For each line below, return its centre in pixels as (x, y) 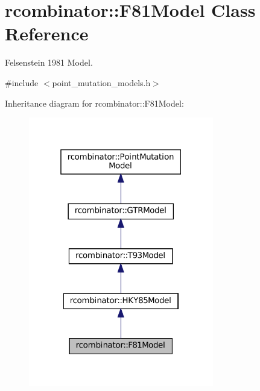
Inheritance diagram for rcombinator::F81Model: (94, 103)
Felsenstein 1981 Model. (49, 62)
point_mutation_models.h (101, 82)
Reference (47, 33)
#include (22, 82)
